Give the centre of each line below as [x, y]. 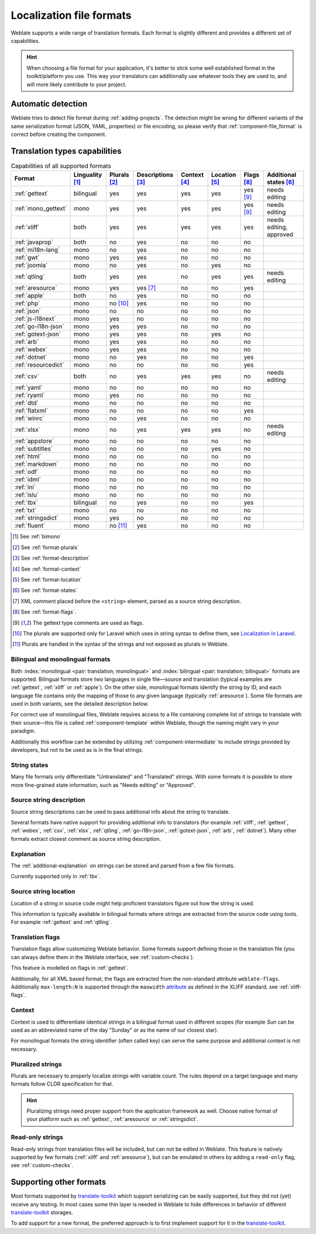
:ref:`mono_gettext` [41, 209]
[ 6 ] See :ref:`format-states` [45, 590]
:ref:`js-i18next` [35, 319]
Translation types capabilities [66, 151]
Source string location [43, 892]
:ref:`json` [28, 311]
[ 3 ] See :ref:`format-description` [51, 558]
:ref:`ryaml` [30, 396]
